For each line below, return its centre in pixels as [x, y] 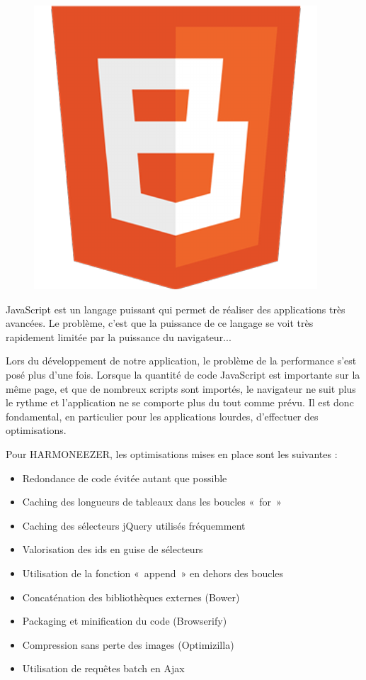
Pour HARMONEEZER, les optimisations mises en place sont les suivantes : [172, 453]
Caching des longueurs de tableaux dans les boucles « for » [152, 502]
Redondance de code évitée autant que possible [125, 478]
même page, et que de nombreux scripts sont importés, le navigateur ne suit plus [181, 388]
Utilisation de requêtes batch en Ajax [103, 668]
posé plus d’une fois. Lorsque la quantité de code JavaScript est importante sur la [183, 374]
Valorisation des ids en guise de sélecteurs [113, 549]
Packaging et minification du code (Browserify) [125, 621]
